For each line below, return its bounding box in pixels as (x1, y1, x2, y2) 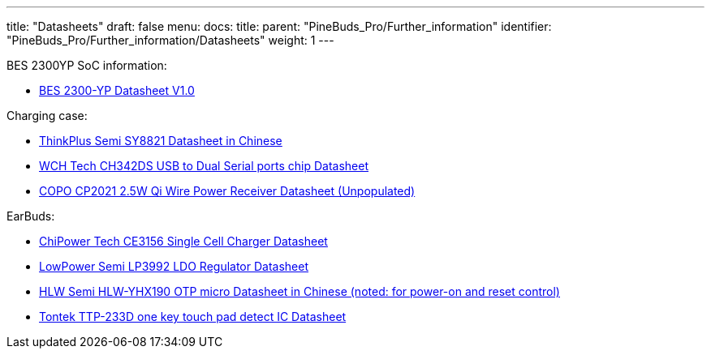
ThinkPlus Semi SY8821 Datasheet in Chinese (39, 134, 282, 148)
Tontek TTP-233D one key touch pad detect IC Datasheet (39, 310, 347, 323)
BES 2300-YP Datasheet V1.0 (39, 83, 195, 97)
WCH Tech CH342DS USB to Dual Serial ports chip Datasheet (39, 159, 368, 173)
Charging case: (6, 109, 88, 122)
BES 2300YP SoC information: (6, 58, 167, 72)
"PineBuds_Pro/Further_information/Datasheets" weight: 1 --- (6, 33, 334, 47)
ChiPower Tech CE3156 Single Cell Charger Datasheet (39, 234, 328, 248)
